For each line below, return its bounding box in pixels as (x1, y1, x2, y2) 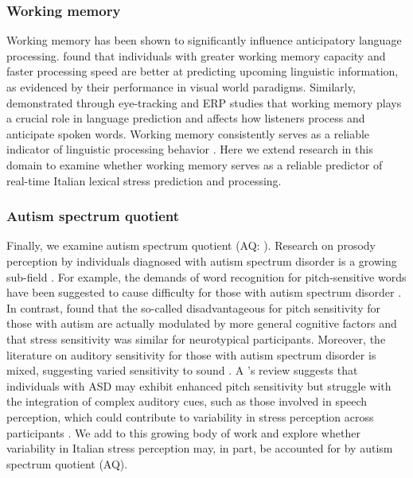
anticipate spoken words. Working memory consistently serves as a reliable (6, 125, 370, 142)
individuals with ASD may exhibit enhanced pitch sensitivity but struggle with (6, 377, 392, 394)
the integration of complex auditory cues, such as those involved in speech (6, 393, 368, 410)
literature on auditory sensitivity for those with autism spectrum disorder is (6, 346, 376, 363)
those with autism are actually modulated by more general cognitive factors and (6, 315, 397, 332)
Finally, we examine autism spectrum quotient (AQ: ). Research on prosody (6, 237, 376, 254)
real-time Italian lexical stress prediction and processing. (6, 172, 282, 188)
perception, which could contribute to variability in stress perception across (6, 408, 374, 425)
